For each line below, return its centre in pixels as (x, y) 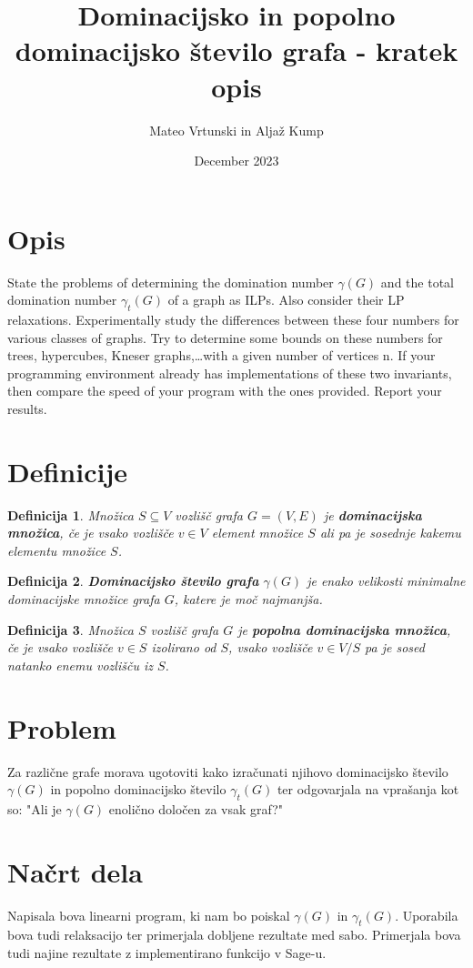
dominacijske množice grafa (84, 599)
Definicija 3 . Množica (70, 629)
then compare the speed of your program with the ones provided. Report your (225, 391)
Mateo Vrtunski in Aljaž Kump (236, 130)
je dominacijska (372, 514)
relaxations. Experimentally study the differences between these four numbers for (233, 320)
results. (27, 408)
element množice (257, 533)
